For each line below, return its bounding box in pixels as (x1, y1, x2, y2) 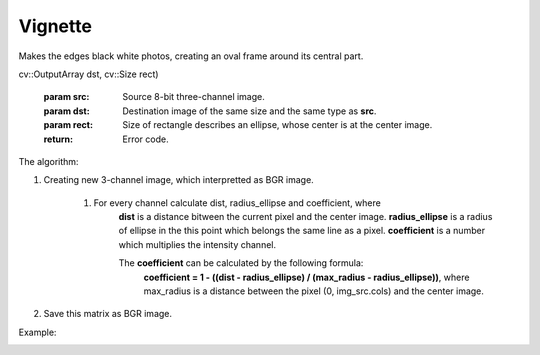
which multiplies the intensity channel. (118, 238, 277, 250)
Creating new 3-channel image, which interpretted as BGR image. (43, 174, 314, 186)
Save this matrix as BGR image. (43, 308, 173, 320)
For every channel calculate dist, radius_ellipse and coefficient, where (93, 196, 382, 209)
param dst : (43, 105, 90, 117)
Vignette (18, 15, 92, 37)
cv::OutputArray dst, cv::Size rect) (18, 68, 159, 80)
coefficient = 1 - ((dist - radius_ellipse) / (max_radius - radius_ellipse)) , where (143, 271, 470, 283)
